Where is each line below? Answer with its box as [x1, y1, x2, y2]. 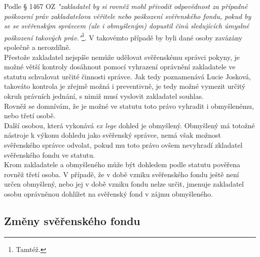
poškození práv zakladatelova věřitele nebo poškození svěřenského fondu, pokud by [4, 10, 251, 21]
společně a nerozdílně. [4, 42, 71, 52]
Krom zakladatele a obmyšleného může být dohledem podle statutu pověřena [4, 159, 240, 170]
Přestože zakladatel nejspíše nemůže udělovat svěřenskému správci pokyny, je [4, 51, 240, 62]
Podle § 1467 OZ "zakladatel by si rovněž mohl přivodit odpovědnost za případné [4, 1, 248, 11]
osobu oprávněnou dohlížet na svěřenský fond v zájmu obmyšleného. [4, 188, 213, 199]
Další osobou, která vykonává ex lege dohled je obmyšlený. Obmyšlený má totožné [4, 120, 255, 130]
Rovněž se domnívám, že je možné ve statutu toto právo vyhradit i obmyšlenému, [4, 100, 254, 111]
